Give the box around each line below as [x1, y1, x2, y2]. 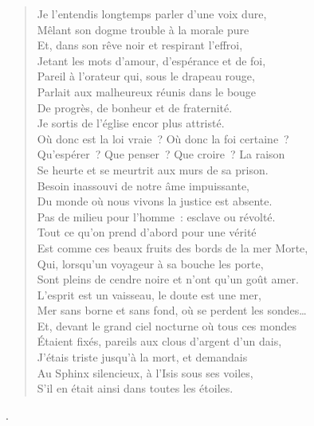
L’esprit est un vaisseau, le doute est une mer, [37, 286, 261, 303]
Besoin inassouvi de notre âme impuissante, [37, 177, 250, 193]
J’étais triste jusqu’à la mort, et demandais [37, 349, 248, 365]
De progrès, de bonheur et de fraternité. [37, 99, 233, 115]
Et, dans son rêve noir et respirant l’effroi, [37, 37, 243, 53]
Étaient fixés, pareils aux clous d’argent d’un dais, [37, 333, 282, 350]
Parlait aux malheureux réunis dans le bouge [37, 83, 257, 100]
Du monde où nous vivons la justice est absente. [37, 193, 273, 209]
